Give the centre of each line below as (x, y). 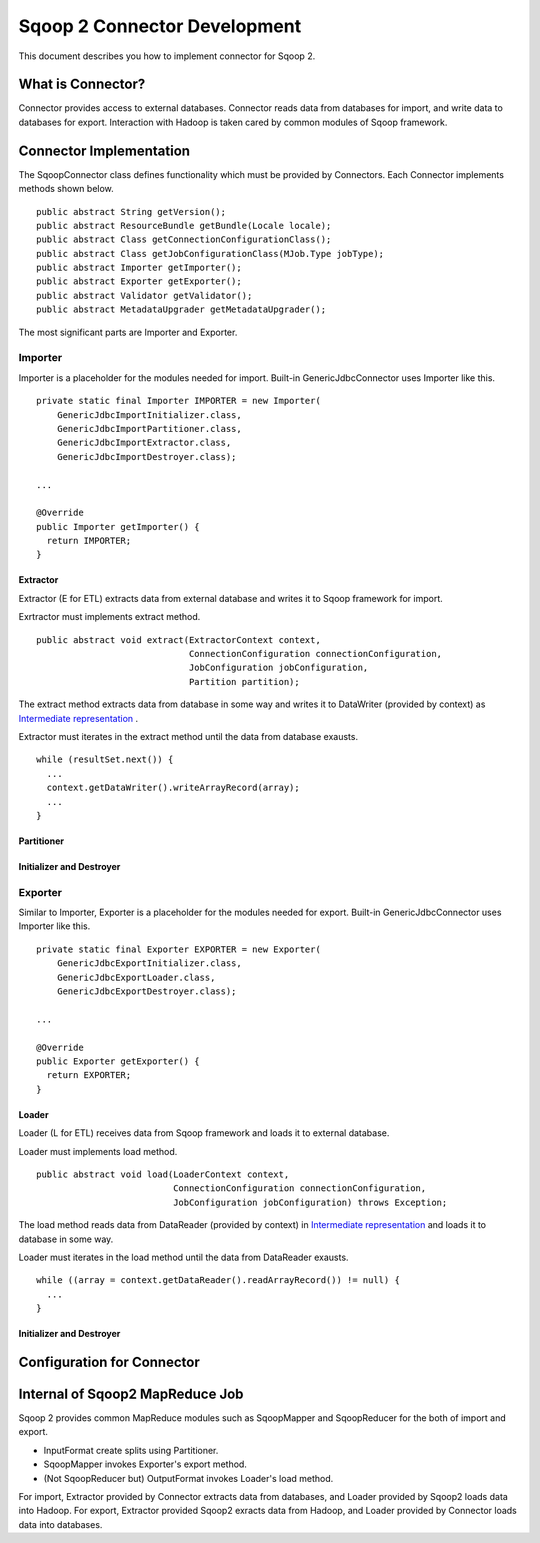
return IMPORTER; (89, 541)
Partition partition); (244, 681)
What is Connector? (82, 84)
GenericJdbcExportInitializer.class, (149, 963)
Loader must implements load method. (98, 1151)
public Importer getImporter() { (118, 526)
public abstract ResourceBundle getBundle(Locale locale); (184, 225)
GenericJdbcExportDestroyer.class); (146, 991)
